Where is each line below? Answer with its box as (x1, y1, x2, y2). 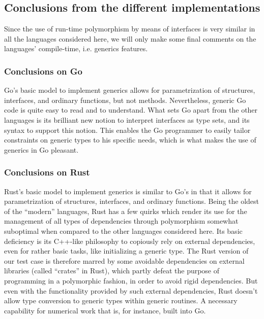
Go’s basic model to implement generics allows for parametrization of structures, (4, 85, 255, 95)
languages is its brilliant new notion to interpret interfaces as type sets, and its (4, 114, 250, 125)
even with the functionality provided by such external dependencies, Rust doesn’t (4, 285, 258, 296)
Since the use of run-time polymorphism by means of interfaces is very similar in (4, 23, 255, 34)
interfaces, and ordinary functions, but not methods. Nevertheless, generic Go (4, 94, 246, 105)
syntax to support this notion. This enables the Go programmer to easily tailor (4, 124, 251, 135)
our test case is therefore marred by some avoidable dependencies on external (4, 255, 245, 266)
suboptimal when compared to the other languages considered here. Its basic (4, 225, 243, 236)
